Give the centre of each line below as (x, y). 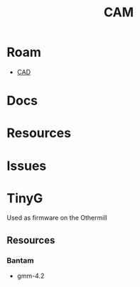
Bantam (21, 260)
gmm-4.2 (31, 276)
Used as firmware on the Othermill (57, 218)
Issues (27, 166)
